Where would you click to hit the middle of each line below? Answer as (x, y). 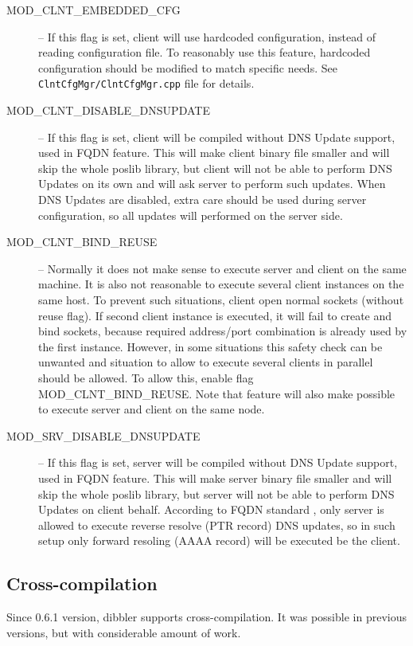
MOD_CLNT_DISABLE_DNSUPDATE (108, 110)
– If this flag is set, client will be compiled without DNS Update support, (217, 137)
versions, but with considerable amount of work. (124, 632)
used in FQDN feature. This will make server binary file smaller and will (215, 478)
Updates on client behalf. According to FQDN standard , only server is (211, 509)
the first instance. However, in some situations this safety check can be (210, 346)
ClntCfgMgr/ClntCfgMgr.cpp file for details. (146, 83)
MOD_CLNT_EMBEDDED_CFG (94, 10)
